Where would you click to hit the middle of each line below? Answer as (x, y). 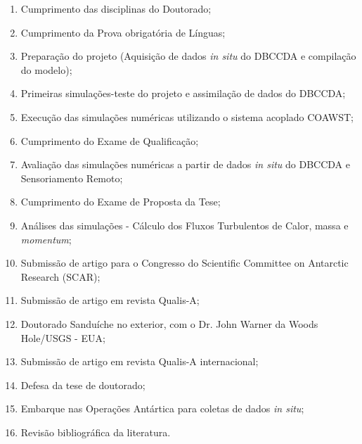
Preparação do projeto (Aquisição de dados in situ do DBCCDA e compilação (188, 56)
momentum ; (46, 239)
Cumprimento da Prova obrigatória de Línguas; (123, 32)
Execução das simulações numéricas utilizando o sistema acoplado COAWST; (187, 116)
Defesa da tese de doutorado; (83, 385)
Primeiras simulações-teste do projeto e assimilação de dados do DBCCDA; (183, 93)
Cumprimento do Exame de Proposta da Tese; (121, 202)
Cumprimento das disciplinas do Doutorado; (116, 8)
